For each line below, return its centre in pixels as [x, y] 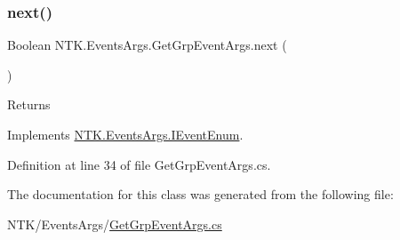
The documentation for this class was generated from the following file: [200, 194]
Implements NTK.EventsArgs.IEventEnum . [125, 134]
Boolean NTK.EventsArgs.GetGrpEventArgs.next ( [147, 45]
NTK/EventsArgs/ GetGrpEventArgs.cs [115, 224]
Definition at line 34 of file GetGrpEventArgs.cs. [139, 164]
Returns [29, 104]
